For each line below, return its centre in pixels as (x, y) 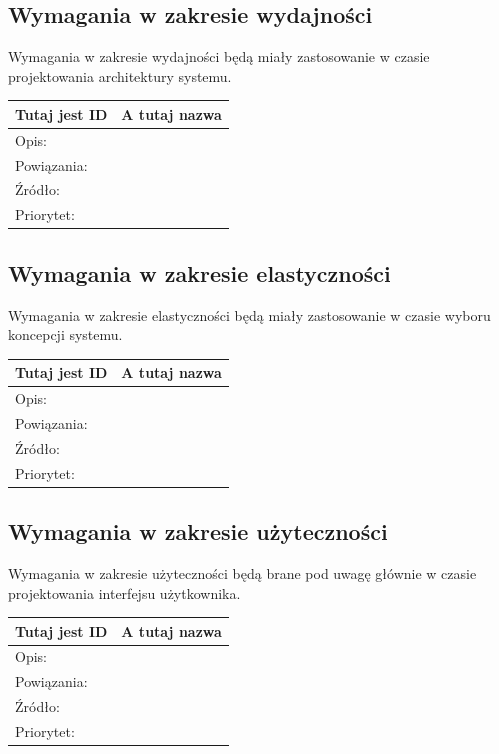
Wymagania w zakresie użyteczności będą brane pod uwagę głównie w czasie (242, 572)
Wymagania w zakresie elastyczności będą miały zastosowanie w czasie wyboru (249, 314)
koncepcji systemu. (65, 334)
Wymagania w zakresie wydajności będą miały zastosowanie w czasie (219, 56)
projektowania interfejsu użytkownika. (124, 592)
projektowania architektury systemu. (120, 75)
